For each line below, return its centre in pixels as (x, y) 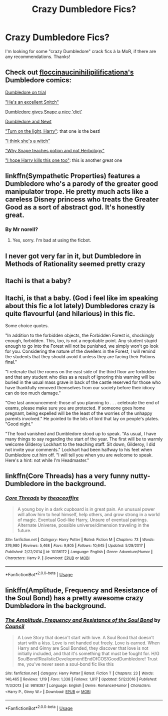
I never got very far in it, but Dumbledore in (73, 256)
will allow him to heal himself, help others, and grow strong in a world (88, 514)
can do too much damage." (33, 393)
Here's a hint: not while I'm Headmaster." (47, 460)
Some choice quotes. (27, 326)
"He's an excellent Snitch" (32, 102)
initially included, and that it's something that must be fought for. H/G (88, 653)
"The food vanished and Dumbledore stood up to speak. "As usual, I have (81, 434)
